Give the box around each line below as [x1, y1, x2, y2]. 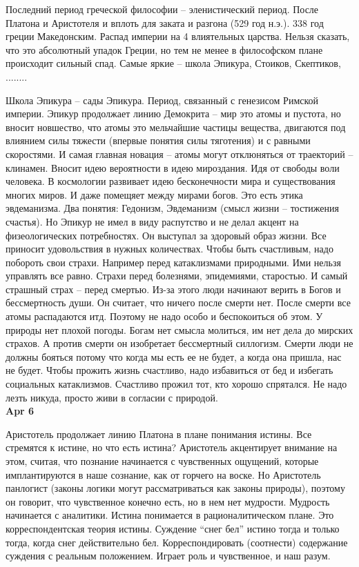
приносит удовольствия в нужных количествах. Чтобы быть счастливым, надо [6, 241, 333, 256]
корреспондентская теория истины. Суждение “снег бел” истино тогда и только [6, 521, 340, 535]
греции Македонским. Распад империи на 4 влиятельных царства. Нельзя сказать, [6, 29, 350, 43]
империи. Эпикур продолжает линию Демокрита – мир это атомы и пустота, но [6, 106, 341, 121]
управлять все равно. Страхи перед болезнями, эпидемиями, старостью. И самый [6, 268, 348, 283]
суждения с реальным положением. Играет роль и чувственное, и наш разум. [6, 548, 331, 563]
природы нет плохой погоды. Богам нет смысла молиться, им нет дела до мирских [6, 322, 353, 337]
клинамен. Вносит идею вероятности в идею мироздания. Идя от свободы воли [6, 160, 340, 175]
